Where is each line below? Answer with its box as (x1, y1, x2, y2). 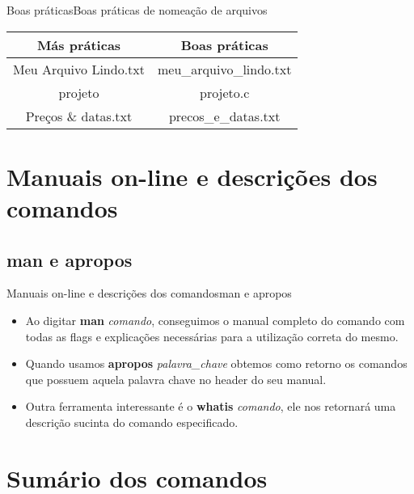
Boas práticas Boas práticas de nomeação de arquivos (6, 2, 268, 18)
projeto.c (200, 82, 250, 102)
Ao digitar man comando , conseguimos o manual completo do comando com (25, 311, 405, 328)
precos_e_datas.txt (168, 106, 281, 125)
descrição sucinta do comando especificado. (25, 413, 239, 430)
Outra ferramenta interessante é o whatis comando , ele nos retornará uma (25, 398, 396, 415)
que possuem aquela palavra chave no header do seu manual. (25, 370, 327, 387)
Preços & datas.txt (25, 106, 133, 125)
